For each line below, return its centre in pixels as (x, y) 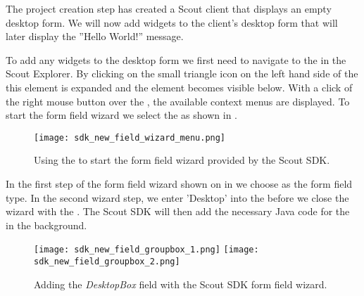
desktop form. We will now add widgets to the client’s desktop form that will (172, 22)
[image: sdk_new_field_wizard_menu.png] (130, 137)
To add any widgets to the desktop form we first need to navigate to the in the (176, 59)
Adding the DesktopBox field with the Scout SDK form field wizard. (181, 284)
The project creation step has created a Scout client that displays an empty (169, 8)
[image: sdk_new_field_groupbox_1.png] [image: (146, 250)
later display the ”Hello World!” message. (95, 36)
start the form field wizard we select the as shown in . (121, 115)
